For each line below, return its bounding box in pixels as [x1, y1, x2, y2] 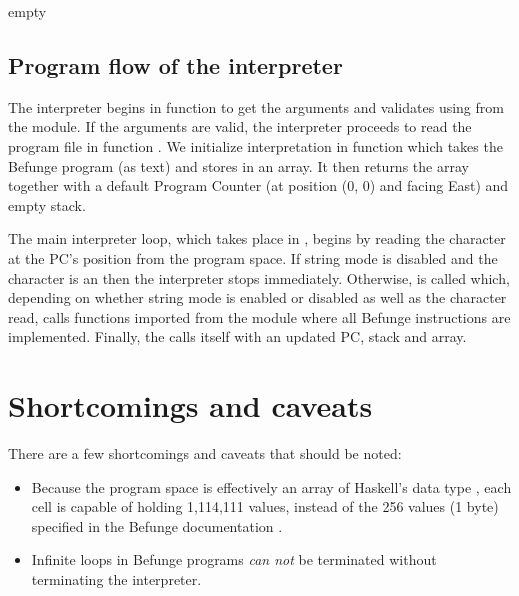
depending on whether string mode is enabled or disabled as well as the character [8, 287, 507, 308]
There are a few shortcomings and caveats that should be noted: [8, 443, 402, 464]
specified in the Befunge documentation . [31, 515, 283, 536]
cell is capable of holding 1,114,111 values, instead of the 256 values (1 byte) [31, 496, 499, 517]
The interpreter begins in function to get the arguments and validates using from [8, 96, 504, 117]
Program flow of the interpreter [8, 49, 343, 80]
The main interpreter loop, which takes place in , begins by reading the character [8, 228, 506, 249]
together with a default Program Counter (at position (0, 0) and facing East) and [8, 175, 509, 196]
